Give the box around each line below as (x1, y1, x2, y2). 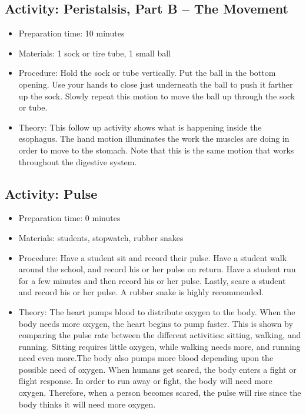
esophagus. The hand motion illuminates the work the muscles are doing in (18, 132, 290, 145)
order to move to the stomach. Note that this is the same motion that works (18, 143, 294, 156)
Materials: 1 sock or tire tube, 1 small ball (18, 46, 171, 59)
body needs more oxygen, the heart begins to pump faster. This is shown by (18, 317, 293, 329)
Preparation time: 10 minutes (18, 27, 125, 39)
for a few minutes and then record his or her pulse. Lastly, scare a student (18, 274, 286, 286)
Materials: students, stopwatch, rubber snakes (18, 231, 184, 243)
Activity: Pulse (5, 184, 98, 202)
